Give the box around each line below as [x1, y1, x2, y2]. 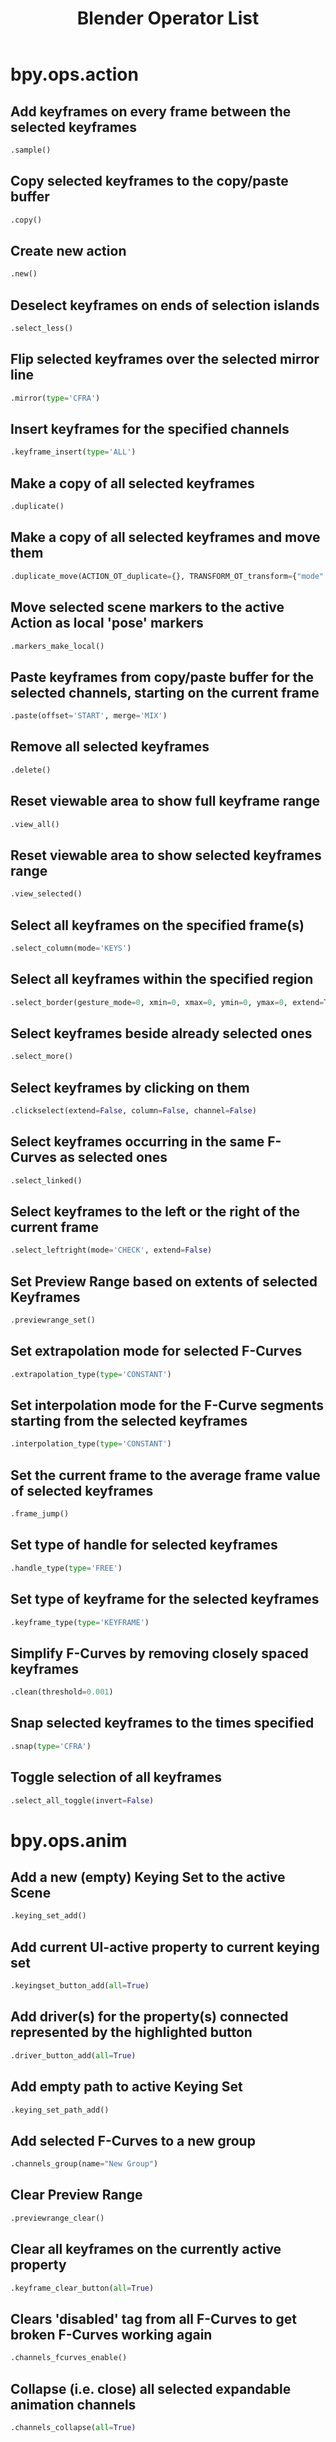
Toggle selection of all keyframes [10, 1769, 222, 1786]
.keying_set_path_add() [10, 2105, 110, 2115]
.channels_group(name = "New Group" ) [10, 2159, 159, 2169]
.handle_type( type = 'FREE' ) [10, 1563, 123, 1573]
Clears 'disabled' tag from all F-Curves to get [10, 2310, 297, 2327]
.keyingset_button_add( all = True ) [10, 1981, 150, 1991]
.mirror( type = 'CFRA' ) [10, 393, 101, 403]
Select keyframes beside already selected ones [10, 1025, 313, 1042]
